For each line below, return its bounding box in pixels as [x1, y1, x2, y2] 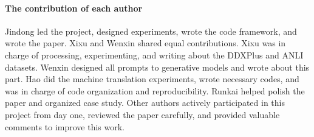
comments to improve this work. [5, 120, 125, 133]
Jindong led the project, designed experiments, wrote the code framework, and [5, 24, 297, 37]
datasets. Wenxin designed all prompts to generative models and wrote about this [5, 60, 310, 73]
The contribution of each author [5, 1, 143, 14]
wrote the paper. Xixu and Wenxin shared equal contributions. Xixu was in [5, 37, 286, 49]
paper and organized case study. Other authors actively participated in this [5, 96, 285, 109]
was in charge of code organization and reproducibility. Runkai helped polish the [5, 84, 305, 97]
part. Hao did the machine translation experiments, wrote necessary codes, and [5, 72, 299, 85]
